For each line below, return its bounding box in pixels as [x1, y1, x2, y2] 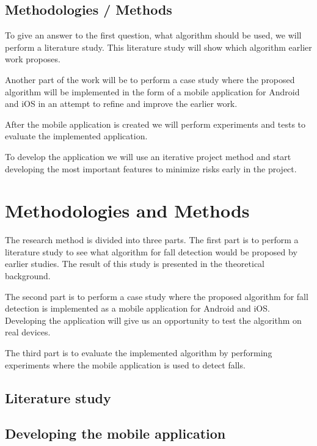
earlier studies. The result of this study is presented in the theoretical [5, 257, 264, 270]
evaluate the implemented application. [5, 130, 148, 142]
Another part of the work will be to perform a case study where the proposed [5, 73, 295, 86]
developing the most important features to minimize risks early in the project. [5, 162, 297, 175]
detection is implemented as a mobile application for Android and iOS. [5, 302, 270, 315]
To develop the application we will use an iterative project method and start [5, 150, 291, 163]
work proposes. [5, 53, 60, 65]
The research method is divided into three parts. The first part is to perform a [5, 233, 299, 246]
